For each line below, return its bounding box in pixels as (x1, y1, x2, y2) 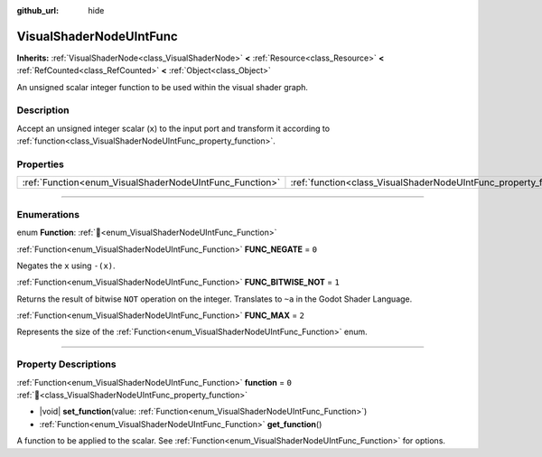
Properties (16, 158, 65, 171)
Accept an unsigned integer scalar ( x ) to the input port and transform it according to (16, 123, 330, 134)
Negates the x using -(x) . (16, 260, 117, 271)
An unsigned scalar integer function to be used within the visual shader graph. (16, 81, 309, 92)
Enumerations (16, 208, 80, 220)
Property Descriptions (16, 358, 117, 370)
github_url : (16, 5, 59, 15)
